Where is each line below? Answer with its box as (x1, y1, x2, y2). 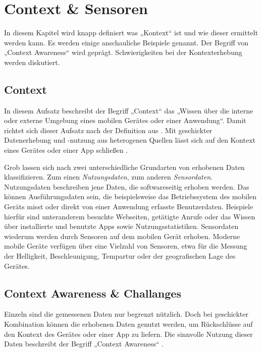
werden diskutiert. (4, 56, 60, 67)
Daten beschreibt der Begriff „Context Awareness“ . (4, 338, 164, 349)
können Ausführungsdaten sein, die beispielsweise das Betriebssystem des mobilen (4, 191, 257, 202)
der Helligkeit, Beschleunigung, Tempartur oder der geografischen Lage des (4, 251, 236, 261)
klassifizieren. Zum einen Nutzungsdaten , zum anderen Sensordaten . (4, 171, 213, 182)
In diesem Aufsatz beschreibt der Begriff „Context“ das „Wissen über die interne (4, 105, 253, 115)
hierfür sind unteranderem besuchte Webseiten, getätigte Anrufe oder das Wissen (4, 211, 255, 221)
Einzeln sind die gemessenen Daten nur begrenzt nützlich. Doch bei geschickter (4, 309, 248, 319)
